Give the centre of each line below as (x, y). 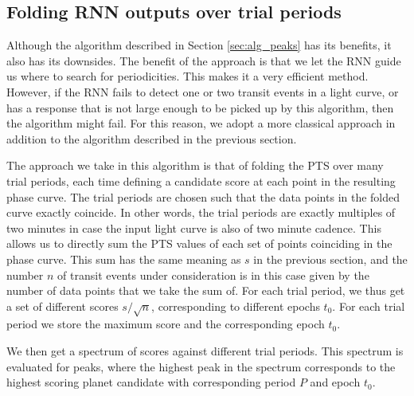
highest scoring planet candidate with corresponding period (151, 382)
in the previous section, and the (330, 259)
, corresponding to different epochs (236, 306)
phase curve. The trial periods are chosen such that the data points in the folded (203, 196)
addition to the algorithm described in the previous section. (152, 138)
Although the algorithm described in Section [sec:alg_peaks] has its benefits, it (199, 45)
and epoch (335, 382)
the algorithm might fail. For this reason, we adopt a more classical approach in (201, 123)
